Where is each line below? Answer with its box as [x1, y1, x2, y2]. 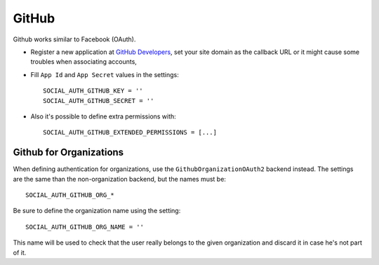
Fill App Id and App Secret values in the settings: [30, 70, 179, 79]
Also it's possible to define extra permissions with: [30, 112, 177, 121]
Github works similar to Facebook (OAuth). [13, 35, 136, 43]
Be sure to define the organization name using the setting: [13, 207, 181, 215]
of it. [13, 248, 27, 257]
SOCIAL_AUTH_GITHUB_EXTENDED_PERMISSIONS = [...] [43, 128, 218, 137]
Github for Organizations [13, 147, 124, 158]
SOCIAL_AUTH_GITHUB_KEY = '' [43, 87, 143, 95]
